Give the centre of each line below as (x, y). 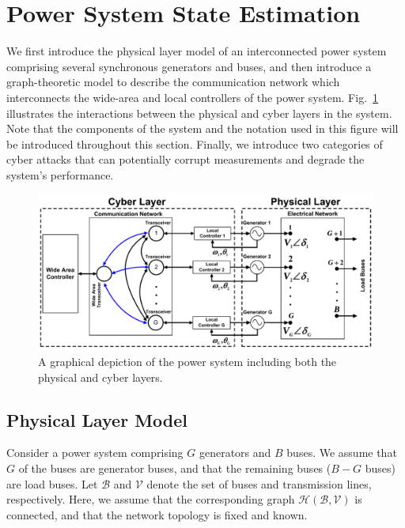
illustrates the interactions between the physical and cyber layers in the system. (199, 113)
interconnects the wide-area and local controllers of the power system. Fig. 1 (193, 97)
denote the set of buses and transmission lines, (259, 483)
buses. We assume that (342, 453)
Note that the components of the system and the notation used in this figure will (202, 128)
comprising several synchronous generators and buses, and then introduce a (189, 66)
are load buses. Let (52, 483)
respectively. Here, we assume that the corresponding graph (151, 499)
